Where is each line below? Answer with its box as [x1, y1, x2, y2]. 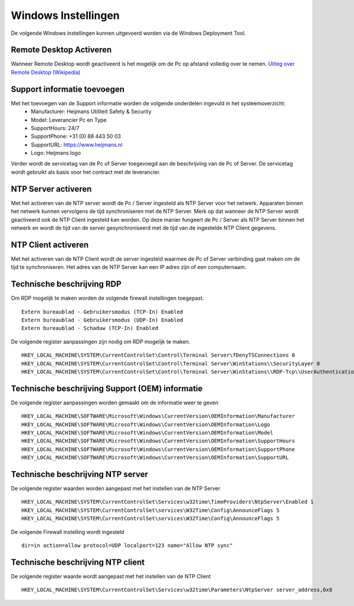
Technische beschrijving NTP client [11, 557, 145, 567]
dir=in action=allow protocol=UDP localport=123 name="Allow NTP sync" [21, 542, 233, 549]
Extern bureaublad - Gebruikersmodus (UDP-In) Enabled [21, 316, 183, 323]
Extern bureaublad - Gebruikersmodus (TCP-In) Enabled [21, 308, 183, 315]
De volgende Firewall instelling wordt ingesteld [11, 528, 124, 535]
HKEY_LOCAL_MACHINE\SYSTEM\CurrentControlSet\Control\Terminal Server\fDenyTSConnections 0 [21, 352, 295, 359]
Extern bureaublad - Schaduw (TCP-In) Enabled [21, 325, 159, 332]
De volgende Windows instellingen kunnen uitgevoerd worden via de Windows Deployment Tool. [11, 30, 246, 37]
